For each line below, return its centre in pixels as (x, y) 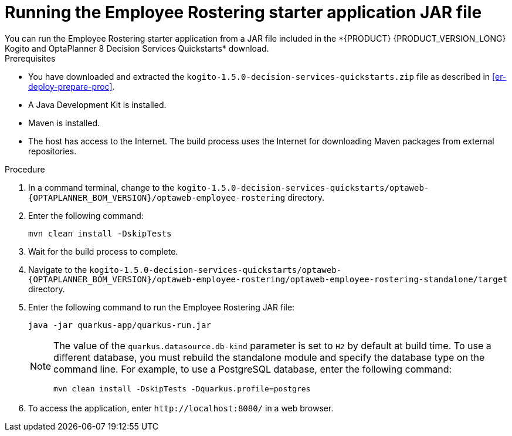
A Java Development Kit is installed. (97, 104)
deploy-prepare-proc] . (72, 86)
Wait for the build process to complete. (103, 251)
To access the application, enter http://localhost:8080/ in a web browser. (181, 408)
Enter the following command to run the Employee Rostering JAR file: (162, 307)
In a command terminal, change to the (101, 187)
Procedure (25, 169)
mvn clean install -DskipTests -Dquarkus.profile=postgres (182, 388)
